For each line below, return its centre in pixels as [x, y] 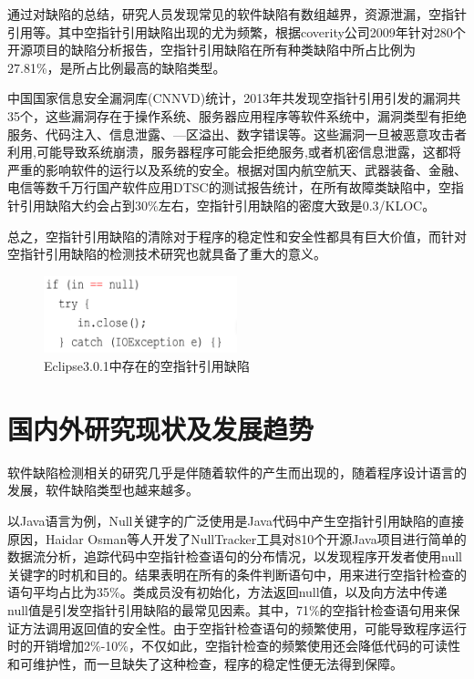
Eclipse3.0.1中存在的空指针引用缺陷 [147, 366]
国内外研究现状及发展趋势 [161, 428]
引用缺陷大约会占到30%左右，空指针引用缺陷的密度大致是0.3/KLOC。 [227, 205]
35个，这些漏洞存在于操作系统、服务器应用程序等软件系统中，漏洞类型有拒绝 [237, 115]
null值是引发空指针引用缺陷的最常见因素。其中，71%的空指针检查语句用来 [227, 609]
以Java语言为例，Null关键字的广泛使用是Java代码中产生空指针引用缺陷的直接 [236, 520]
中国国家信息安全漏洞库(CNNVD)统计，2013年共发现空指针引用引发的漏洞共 [234, 98]
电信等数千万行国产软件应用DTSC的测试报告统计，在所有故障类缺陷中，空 [229, 187]
